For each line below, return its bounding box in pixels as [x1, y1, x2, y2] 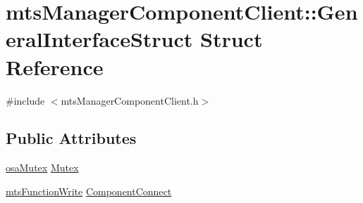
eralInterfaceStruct [6, 25, 193, 53]
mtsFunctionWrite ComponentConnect [6, 183, 172, 198]
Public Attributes [6, 127, 137, 149]
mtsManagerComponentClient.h [61, 93, 199, 107]
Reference [6, 52, 104, 81]
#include [6, 93, 45, 107]
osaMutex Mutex [6, 160, 79, 175]
